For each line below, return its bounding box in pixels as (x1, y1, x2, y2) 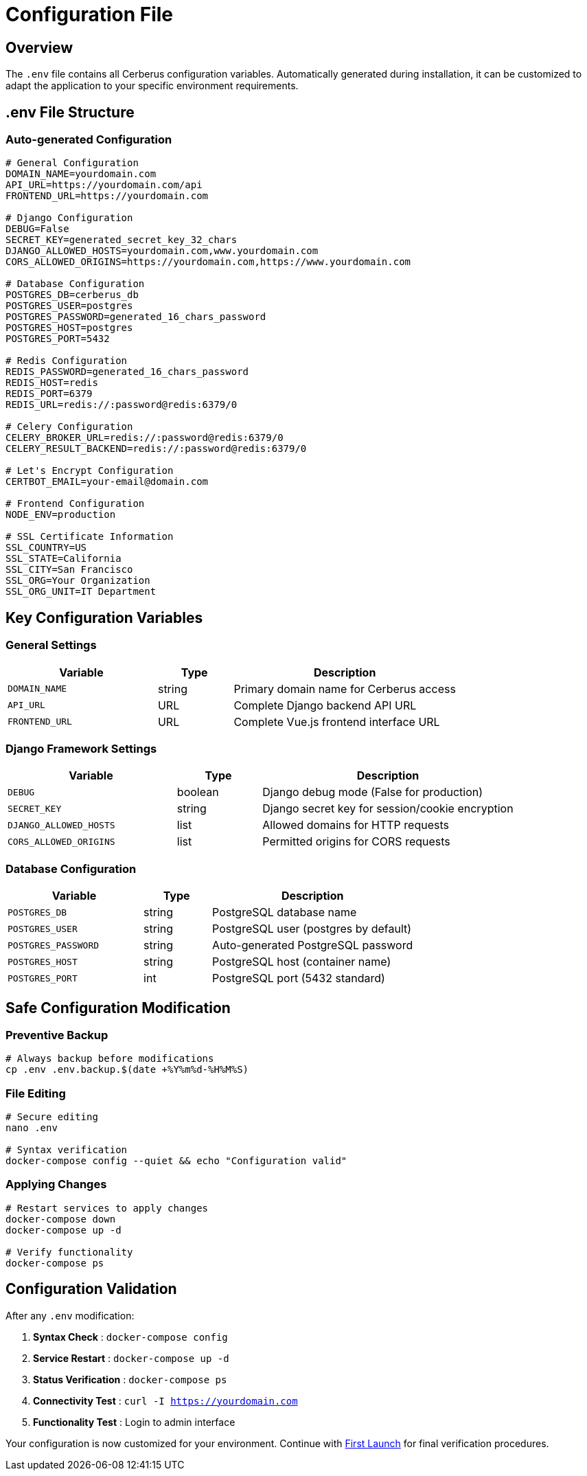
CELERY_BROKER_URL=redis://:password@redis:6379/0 (5, 432, 284, 444)
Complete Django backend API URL (233, 698, 417, 712)
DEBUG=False (5, 223, 69, 235)
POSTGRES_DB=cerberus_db (5, 289, 139, 301)
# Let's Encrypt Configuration (5, 465, 174, 477)
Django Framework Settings (5, 741, 157, 756)
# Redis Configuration (5, 355, 128, 367)
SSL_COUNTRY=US (5, 542, 87, 554)
